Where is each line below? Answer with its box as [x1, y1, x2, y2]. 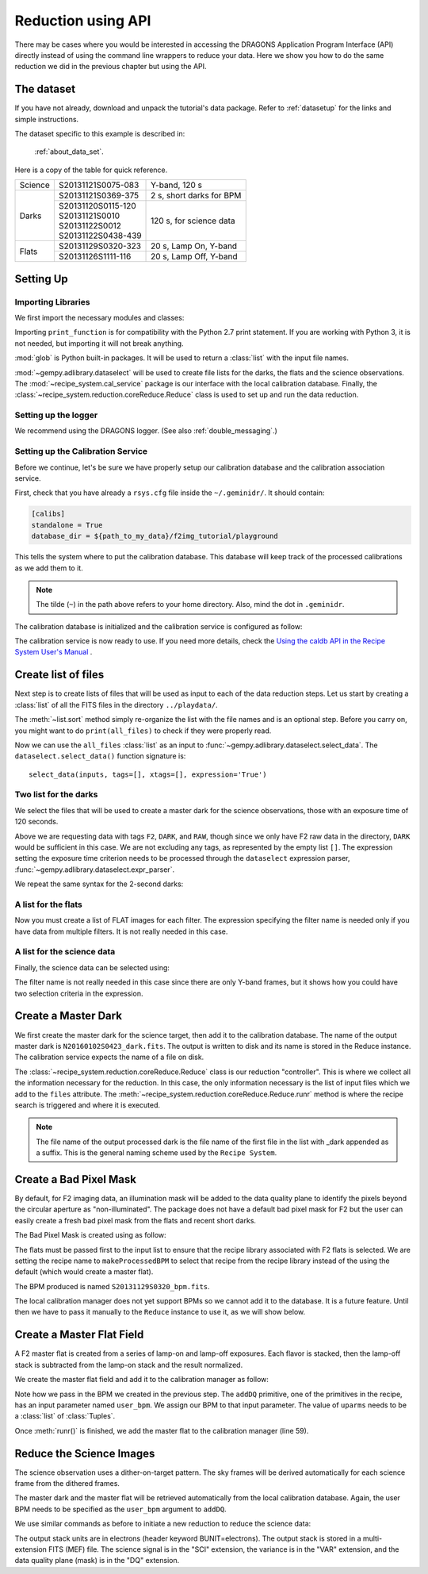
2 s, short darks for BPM [151, 190, 242, 202]
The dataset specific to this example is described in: [14, 129, 185, 139]
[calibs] [31, 509, 66, 519]
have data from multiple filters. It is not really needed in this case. [14, 927, 228, 936]
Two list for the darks [14, 789, 98, 800]
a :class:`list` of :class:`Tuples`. [14, 1411, 116, 1421]
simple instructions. [14, 114, 79, 124]
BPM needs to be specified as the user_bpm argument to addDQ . [14, 1504, 227, 1514]
